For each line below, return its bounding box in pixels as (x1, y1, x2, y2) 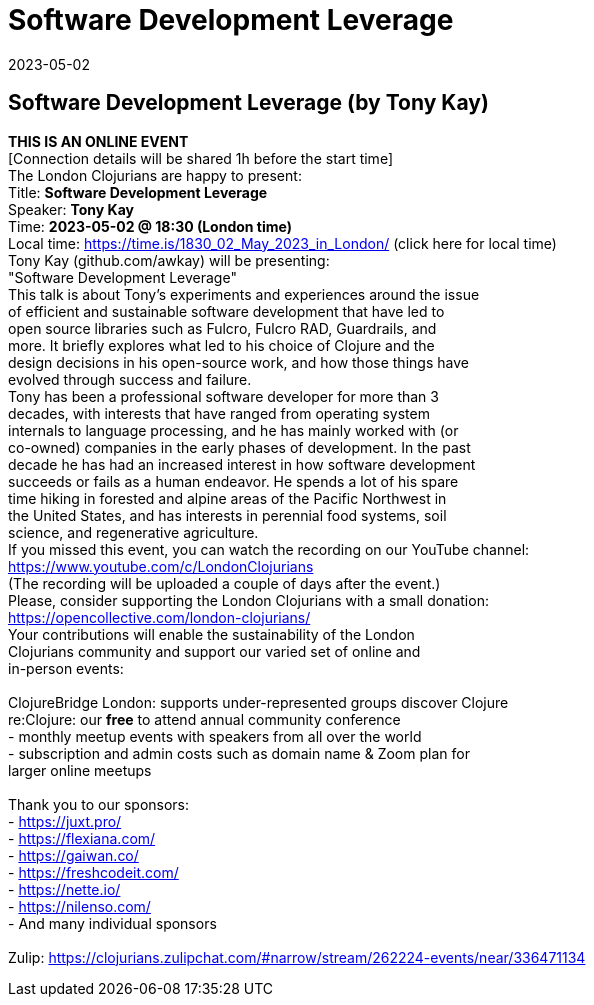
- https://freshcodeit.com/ (8, 863, 179, 881)
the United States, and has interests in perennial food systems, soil (8, 506, 447, 524)
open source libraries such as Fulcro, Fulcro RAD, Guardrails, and (8, 319, 437, 337)
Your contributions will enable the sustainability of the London (8, 625, 415, 643)
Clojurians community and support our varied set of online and (8, 642, 421, 660)
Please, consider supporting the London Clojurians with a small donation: (8, 591, 489, 609)
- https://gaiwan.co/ (8, 846, 139, 864)
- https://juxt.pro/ (8, 812, 122, 830)
